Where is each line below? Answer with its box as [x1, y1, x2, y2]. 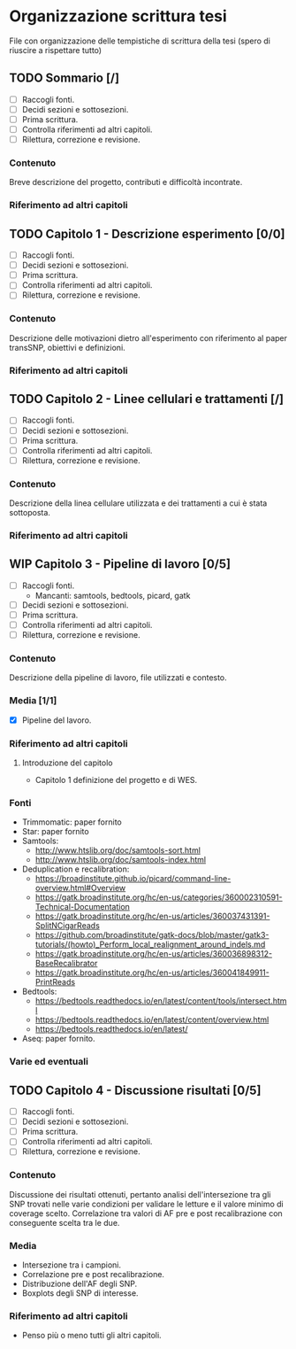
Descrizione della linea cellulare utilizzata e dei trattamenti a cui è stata [9, 498, 268, 508]
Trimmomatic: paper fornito [21, 817, 122, 827]
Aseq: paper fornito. [21, 1034, 95, 1044]
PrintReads [34, 977, 76, 988]
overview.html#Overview [34, 883, 126, 894]
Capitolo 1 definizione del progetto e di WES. [34, 775, 198, 786]
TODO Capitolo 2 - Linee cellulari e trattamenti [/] [9, 392, 285, 407]
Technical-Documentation [34, 902, 131, 912]
